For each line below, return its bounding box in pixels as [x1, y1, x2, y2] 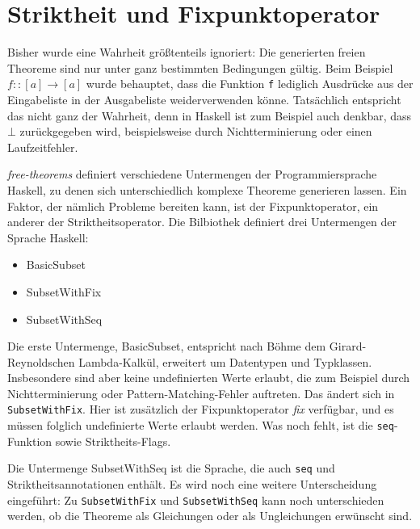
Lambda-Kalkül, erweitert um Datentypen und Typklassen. [78, 353, 372, 370]
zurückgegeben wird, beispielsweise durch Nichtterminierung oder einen [19, 123, 372, 140]
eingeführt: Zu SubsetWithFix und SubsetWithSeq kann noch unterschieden [7, 491, 384, 508]
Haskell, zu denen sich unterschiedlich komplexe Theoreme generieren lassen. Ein [7, 181, 407, 198]
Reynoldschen [7, 353, 75, 370]
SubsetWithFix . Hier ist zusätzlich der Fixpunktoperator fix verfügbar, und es [7, 401, 394, 418]
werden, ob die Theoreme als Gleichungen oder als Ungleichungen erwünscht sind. [7, 507, 413, 524]
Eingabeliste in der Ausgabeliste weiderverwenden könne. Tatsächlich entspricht [7, 90, 401, 107]
